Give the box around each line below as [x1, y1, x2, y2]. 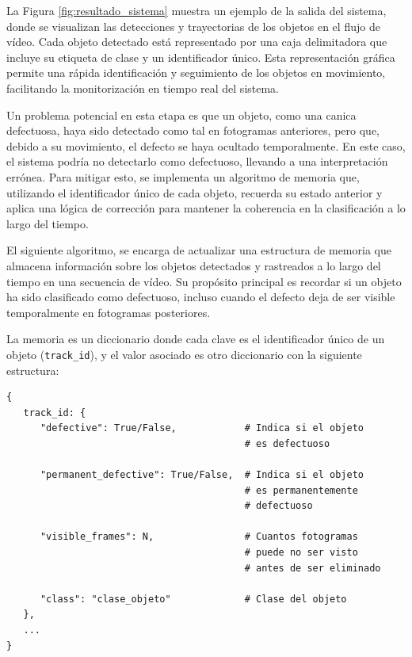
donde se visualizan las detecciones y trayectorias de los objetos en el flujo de [6, 17, 380, 34]
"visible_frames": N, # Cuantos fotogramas [40, 531, 358, 543]
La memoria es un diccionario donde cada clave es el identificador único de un [6, 330, 385, 347]
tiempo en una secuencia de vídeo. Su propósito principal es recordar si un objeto [6, 273, 402, 289]
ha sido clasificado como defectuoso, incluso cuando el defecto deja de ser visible [6, 288, 395, 305]
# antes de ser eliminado [244, 562, 381, 574]
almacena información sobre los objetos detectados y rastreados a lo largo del [6, 257, 381, 273]
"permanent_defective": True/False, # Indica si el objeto [40, 469, 364, 481]
